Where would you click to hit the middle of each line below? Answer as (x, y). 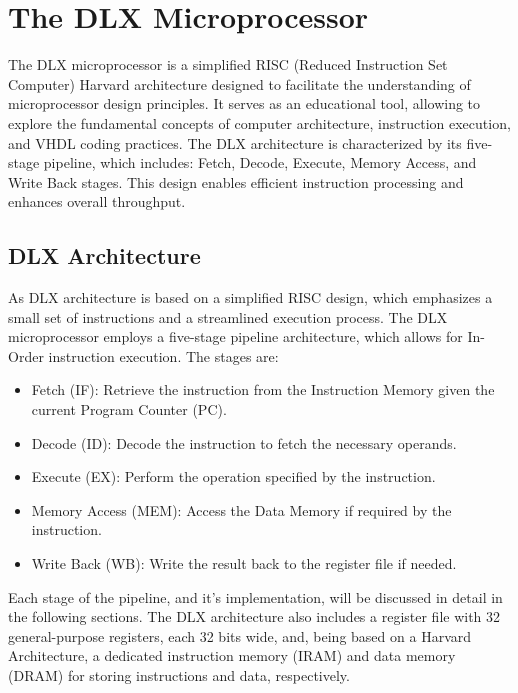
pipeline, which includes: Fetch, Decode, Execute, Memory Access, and (260, 162)
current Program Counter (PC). (129, 409)
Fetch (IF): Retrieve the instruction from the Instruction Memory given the (263, 389)
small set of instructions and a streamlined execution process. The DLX (228, 316)
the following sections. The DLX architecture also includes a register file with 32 (254, 616)
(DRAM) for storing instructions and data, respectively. (179, 674)
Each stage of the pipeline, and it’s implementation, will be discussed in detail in (255, 596)
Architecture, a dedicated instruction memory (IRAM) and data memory (232, 655)
